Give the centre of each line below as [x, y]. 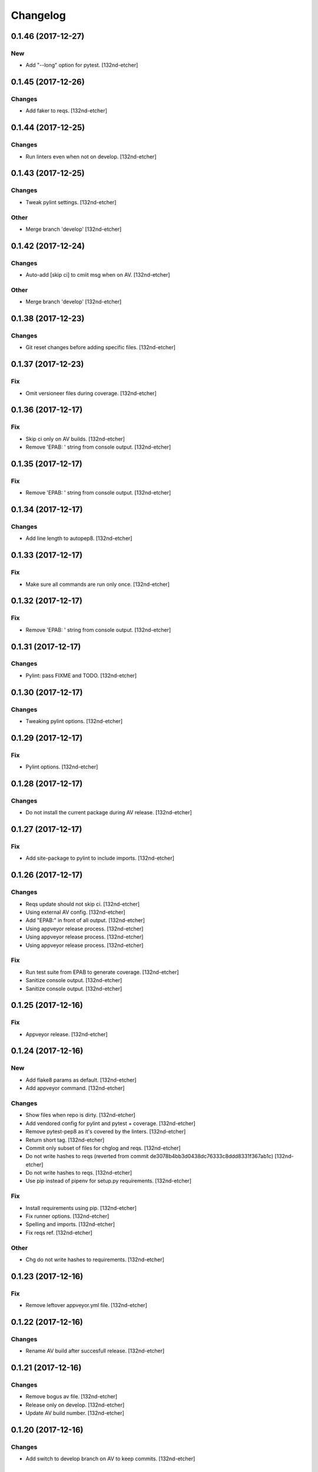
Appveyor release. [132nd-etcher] [67, 1034]
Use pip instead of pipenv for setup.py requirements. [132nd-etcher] [108, 1181]
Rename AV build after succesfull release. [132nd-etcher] [95, 1351]
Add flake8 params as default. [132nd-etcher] [81, 1080]
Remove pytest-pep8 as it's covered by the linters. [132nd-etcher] [106, 1132]
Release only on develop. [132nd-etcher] [75, 1405]
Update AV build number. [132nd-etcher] [75, 1413]
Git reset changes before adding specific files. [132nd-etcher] [101, 347]
